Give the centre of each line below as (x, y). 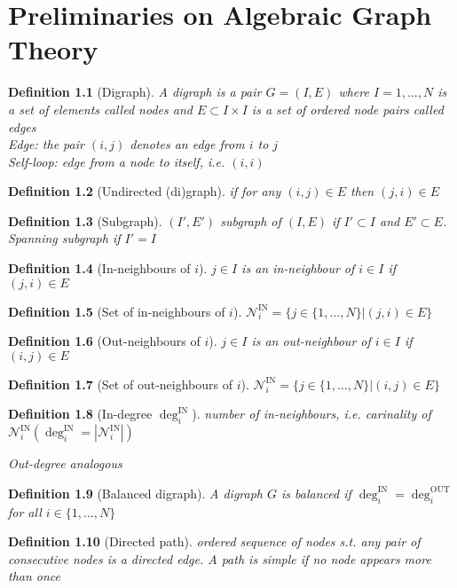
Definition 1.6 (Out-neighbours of (104, 341)
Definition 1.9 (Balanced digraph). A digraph (136, 493)
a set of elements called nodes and (100, 109)
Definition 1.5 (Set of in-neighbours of (117, 311)
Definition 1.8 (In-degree (80, 414)
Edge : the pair (46, 144)
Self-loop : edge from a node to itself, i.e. (117, 161)
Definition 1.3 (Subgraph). (85, 220)
